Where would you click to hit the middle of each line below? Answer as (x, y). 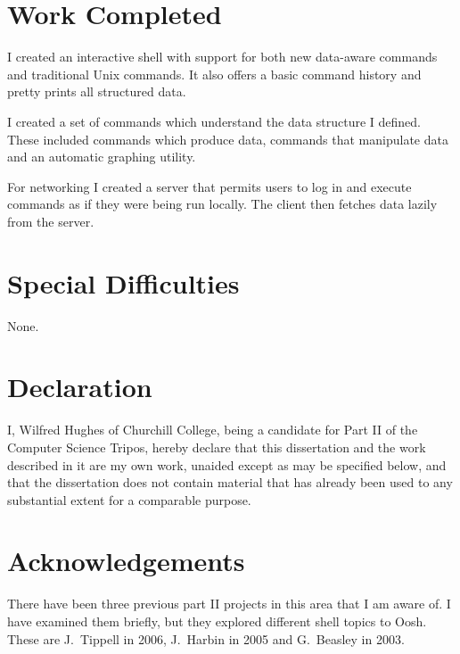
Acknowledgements (126, 561)
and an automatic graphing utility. (102, 157)
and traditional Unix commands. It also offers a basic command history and (214, 74)
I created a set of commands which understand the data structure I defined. (214, 121)
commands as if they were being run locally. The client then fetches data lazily (222, 204)
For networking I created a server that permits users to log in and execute (209, 186)
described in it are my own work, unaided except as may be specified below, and (227, 464)
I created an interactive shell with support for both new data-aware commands (222, 57)
